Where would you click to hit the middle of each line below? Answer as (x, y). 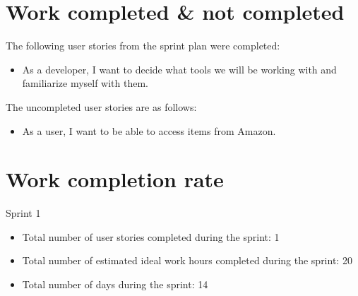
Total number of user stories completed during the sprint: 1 (151, 236)
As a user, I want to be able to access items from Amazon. (149, 130)
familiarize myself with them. (85, 83)
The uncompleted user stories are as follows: (101, 106)
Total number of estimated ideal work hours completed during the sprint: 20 (187, 260)
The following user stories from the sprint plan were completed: (143, 46)
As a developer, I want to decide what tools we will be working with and (179, 69)
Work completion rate (115, 179)
